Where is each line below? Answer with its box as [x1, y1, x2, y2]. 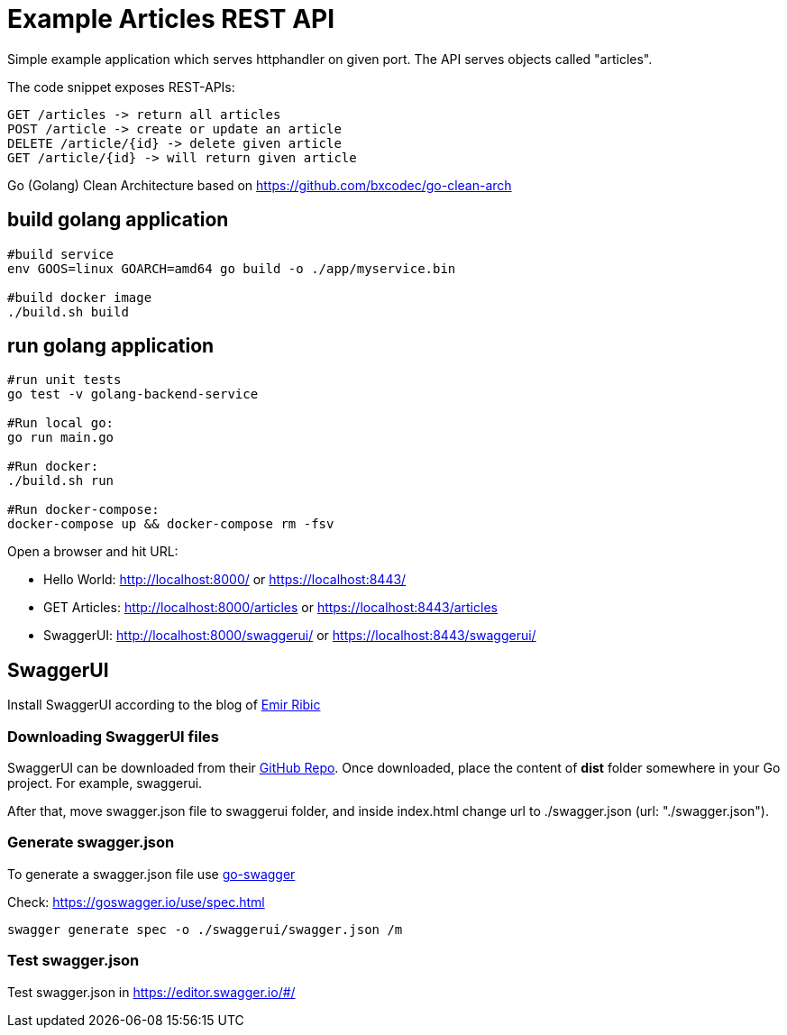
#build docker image [7, 289, 152, 305]
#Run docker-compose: [7, 502, 160, 517]
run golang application [7, 334, 215, 358]
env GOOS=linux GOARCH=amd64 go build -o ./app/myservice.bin [7, 261, 456, 276]
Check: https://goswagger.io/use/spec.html [7, 893, 265, 910]
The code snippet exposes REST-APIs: [7, 78, 235, 95]
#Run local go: [7, 416, 114, 431]
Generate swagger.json [7, 833, 175, 852]
